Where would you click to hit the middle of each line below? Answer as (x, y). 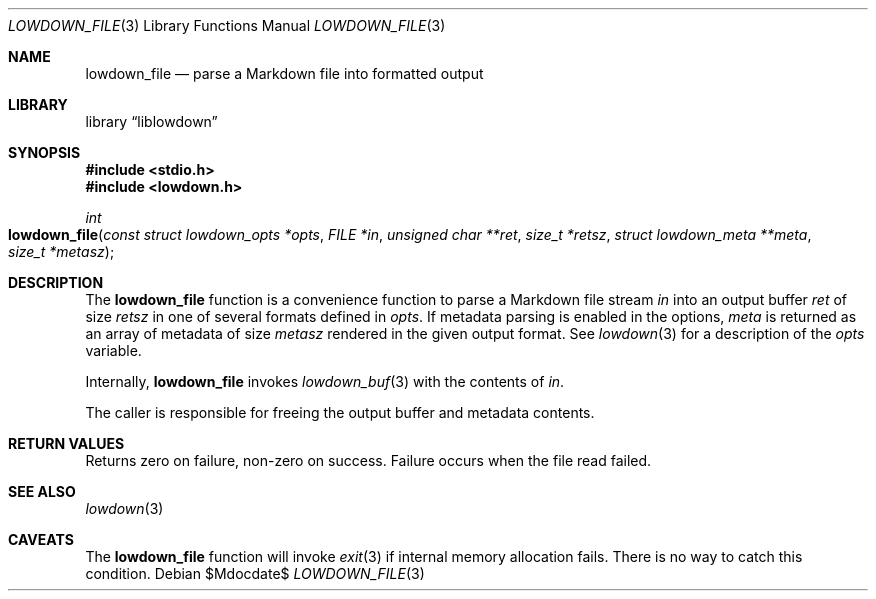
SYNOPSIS (44, 152)
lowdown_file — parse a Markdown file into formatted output (284, 73)
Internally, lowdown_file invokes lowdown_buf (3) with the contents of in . (325, 381)
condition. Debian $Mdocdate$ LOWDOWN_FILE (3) (255, 573)
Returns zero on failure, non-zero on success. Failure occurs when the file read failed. (368, 460)
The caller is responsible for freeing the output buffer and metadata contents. (340, 412)
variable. (113, 350)
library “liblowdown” (151, 121)
